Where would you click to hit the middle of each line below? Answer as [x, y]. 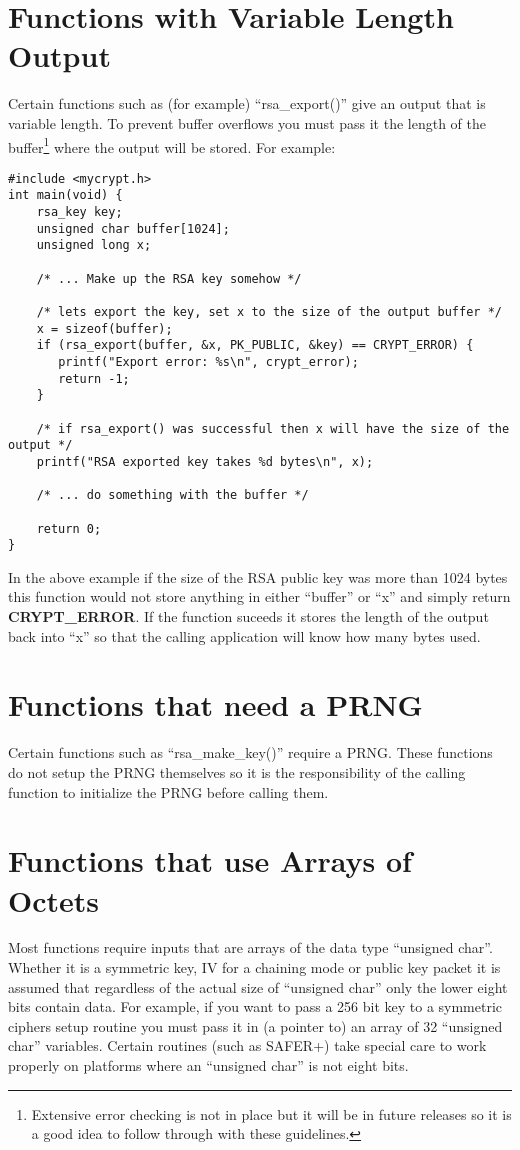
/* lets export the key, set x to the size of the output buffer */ [269, 312]
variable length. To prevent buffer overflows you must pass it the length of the [247, 122]
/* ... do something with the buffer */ [172, 495]
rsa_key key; [79, 212]
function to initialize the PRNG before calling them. [168, 791]
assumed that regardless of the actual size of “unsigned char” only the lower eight [258, 986]
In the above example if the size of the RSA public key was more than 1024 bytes [258, 576]
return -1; [94, 378]
